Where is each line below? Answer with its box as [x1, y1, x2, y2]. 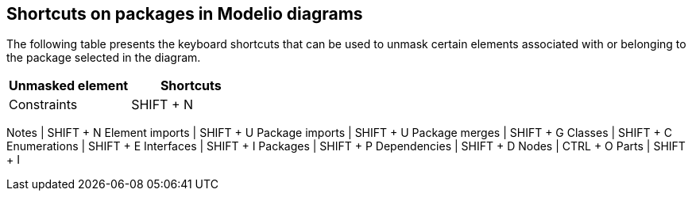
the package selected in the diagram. [6, 51, 201, 65]
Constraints [9, 97, 78, 113]
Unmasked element [9, 78, 129, 94]
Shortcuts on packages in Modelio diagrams [6, 4, 363, 24]
